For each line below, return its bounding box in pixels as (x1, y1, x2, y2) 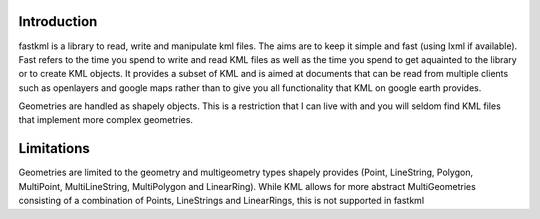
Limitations (18, 140, 90, 157)
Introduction (18, 13, 98, 30)
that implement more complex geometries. (18, 114, 194, 126)
